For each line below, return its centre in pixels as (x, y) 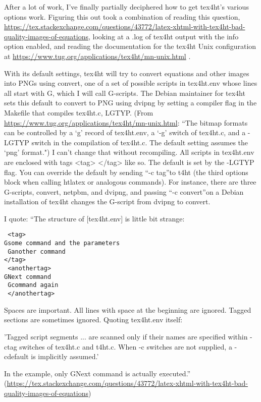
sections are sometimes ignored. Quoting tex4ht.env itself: (93, 320)
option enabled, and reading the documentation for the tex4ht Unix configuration (130, 46)
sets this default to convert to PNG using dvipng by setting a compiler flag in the (130, 103)
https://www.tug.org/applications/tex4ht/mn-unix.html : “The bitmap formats (126, 122)
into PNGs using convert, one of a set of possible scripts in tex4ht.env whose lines (131, 83)
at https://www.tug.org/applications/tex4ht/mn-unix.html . (97, 56)
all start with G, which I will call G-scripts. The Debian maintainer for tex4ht (125, 93)
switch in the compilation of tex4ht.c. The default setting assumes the (140, 142)
